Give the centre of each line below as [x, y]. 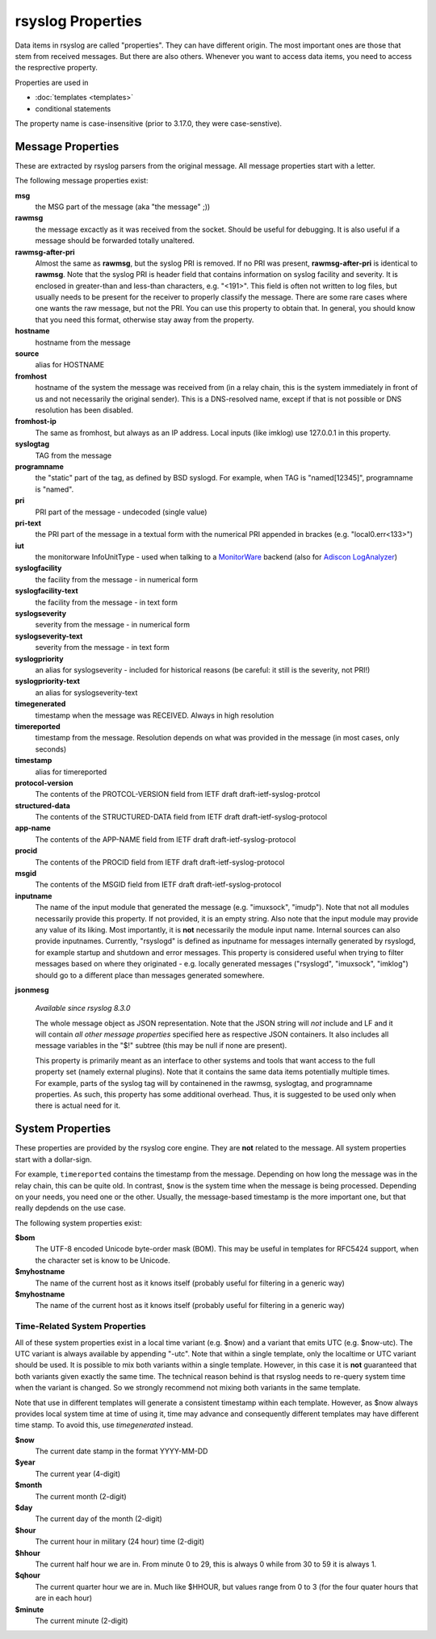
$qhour [27, 1575]
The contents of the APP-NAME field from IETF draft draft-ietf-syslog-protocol [166, 839]
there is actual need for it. [78, 1105]
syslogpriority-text [48, 681]
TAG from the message [73, 455]
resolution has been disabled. [84, 410]
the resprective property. [57, 68]
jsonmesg [32, 990]
